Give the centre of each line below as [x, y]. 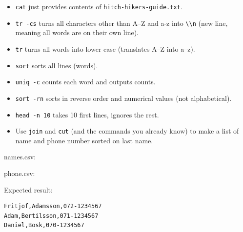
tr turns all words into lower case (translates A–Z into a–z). [105, 48]
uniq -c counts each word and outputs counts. [85, 82]
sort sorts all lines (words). [57, 65]
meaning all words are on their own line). [77, 32]
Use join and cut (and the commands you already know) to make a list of [127, 131]
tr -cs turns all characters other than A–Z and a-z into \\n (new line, [121, 23]
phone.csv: [20, 173]
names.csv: [20, 157]
